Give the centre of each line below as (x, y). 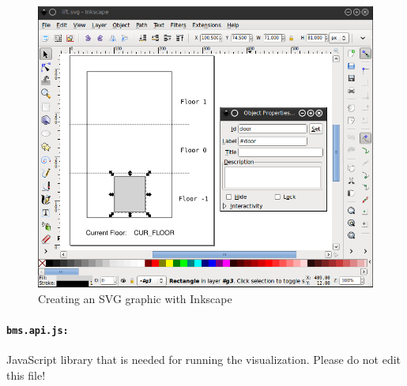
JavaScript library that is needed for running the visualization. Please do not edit (204, 360)
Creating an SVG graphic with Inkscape (135, 298)
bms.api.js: (38, 331)
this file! (26, 375)
